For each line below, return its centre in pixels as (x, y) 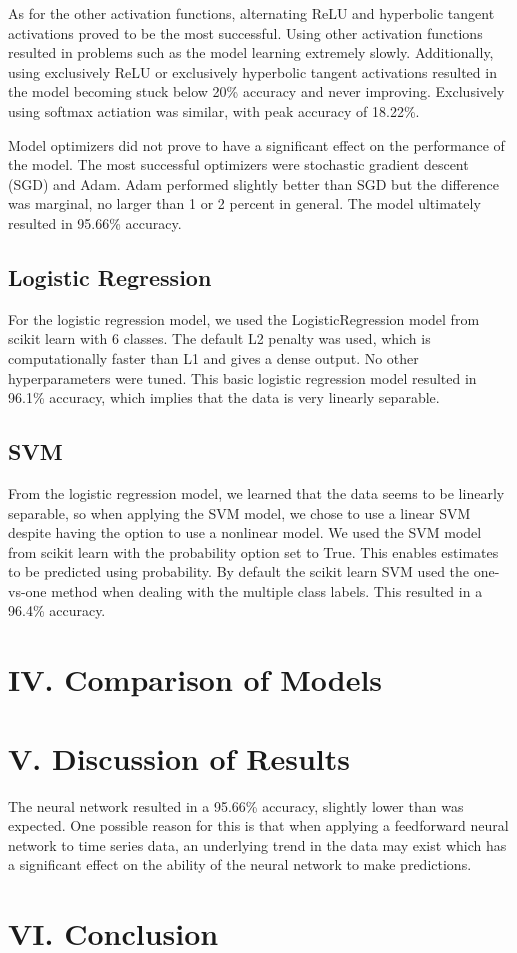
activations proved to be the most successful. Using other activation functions (245, 32)
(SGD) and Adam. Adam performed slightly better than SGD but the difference (253, 183)
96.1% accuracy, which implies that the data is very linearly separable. (224, 397)
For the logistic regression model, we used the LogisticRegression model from (244, 318)
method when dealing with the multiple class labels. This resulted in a (267, 590)
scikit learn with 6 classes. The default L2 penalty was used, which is (219, 338)
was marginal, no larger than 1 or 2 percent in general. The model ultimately (244, 203)
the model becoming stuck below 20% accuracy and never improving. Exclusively (256, 91)
